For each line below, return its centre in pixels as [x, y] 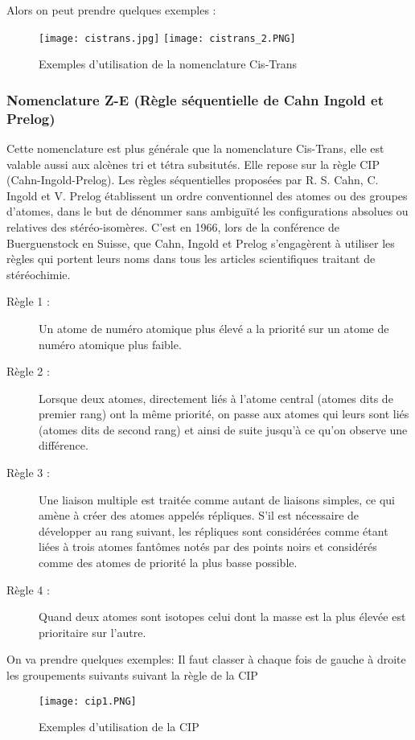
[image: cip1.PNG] [88, 701]
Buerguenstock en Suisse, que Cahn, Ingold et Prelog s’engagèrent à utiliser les [201, 243]
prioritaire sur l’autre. [92, 632]
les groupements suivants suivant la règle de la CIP [132, 675]
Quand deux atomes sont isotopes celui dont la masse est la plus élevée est [222, 617]
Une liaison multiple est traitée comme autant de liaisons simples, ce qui [217, 499]
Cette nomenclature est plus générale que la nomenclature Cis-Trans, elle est [195, 148]
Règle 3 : [28, 473]
